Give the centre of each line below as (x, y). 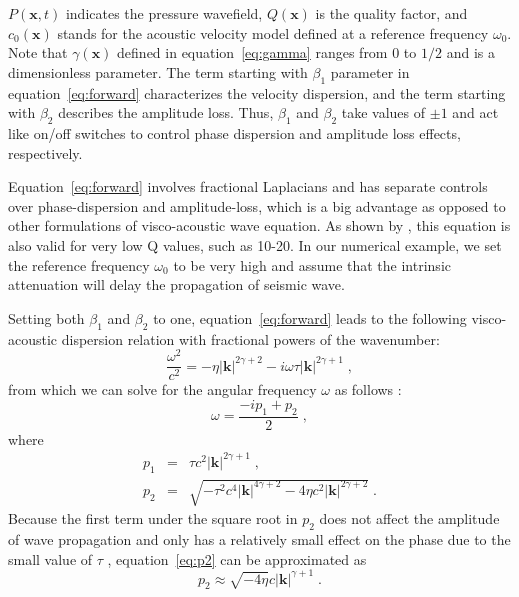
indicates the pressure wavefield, (164, 13)
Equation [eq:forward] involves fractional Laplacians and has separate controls (248, 186)
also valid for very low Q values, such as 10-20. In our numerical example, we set (255, 244)
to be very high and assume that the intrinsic (312, 264)
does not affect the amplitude (409, 518)
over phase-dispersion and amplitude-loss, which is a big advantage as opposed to (257, 205)
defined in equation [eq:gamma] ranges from (252, 52)
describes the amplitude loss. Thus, (166, 112)
